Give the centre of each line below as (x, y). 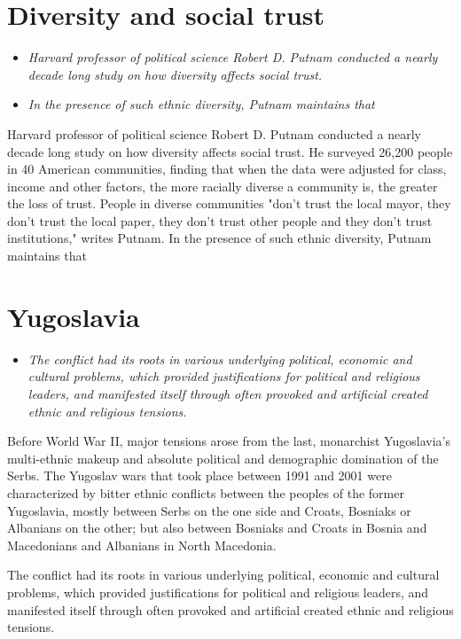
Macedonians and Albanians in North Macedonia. (142, 545)
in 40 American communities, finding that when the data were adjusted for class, (227, 169)
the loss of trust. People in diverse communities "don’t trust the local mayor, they (229, 203)
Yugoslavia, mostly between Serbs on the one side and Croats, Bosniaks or (209, 510)
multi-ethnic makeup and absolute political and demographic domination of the (223, 458)
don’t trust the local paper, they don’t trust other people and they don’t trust (220, 220)
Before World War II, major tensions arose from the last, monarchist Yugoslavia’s (229, 441)
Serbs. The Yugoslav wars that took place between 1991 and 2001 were (199, 475)
